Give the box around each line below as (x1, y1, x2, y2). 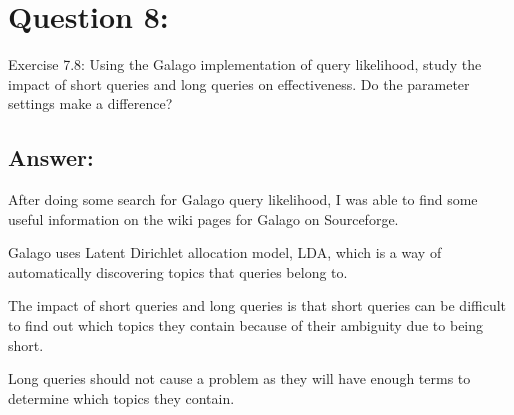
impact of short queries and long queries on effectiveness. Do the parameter (8, 73, 470, 94)
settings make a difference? (8, 93, 173, 114)
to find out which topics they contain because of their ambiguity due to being (8, 315, 484, 336)
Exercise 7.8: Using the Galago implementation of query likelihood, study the (8, 54, 482, 75)
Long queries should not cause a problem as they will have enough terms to (8, 368, 471, 389)
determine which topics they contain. (8, 387, 235, 408)
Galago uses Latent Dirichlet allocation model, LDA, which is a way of (8, 242, 442, 263)
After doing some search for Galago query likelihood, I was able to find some (8, 189, 478, 210)
